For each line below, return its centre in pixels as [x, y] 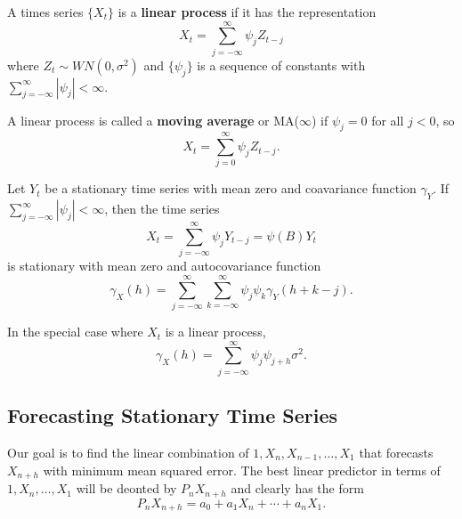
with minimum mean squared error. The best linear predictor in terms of [242, 470]
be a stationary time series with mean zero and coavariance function [231, 188]
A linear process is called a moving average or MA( [153, 120]
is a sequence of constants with [281, 65]
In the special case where [75, 332]
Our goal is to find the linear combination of [128, 452]
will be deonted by [126, 488]
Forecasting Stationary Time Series [172, 415]
